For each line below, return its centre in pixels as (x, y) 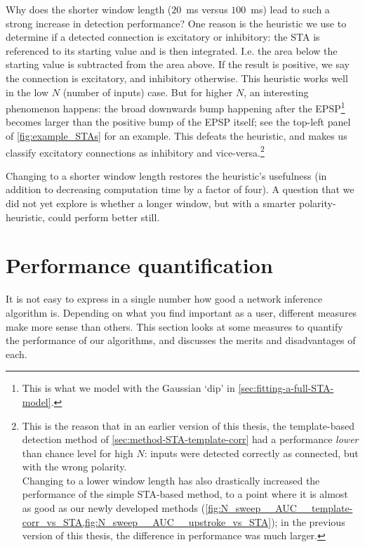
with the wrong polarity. (74, 467)
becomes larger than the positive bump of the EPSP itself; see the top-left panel (178, 122)
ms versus (207, 9)
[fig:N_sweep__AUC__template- (279, 508)
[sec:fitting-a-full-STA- (286, 388)
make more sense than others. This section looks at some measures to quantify (174, 326)
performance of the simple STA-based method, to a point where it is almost (185, 494)
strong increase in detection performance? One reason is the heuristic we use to (176, 23)
